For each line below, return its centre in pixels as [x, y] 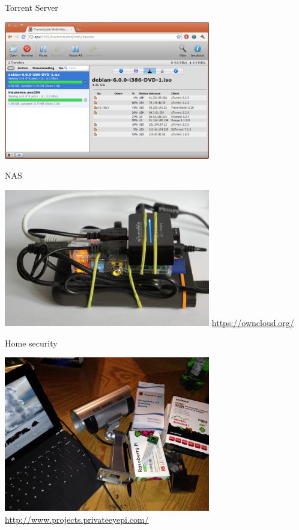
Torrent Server [32, 7]
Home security [31, 343]
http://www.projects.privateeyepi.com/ [77, 519]
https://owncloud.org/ [253, 323]
